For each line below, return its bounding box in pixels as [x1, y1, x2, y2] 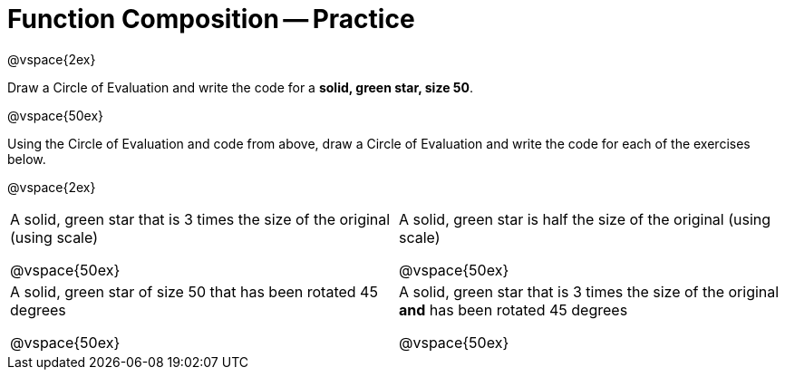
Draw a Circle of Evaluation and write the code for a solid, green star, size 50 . [7, 79, 473, 95]
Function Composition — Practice [7, 4, 415, 34]
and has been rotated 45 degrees [399, 300, 628, 319]
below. [7, 150, 46, 167]
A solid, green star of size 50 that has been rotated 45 [10, 282, 378, 301]
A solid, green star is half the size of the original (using [399, 209, 771, 228]
